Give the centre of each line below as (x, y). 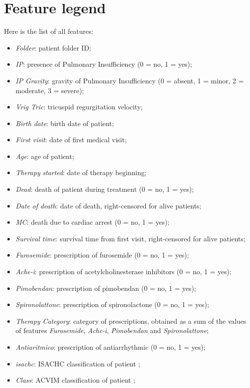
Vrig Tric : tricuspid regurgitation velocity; (79, 107)
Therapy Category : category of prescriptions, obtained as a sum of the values (131, 321)
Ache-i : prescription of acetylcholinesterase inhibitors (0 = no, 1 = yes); (124, 272)
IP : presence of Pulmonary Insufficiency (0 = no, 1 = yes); (104, 64)
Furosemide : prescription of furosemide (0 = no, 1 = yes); (102, 255)
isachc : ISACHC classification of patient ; (78, 363)
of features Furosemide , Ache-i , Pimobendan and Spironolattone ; (112, 330)
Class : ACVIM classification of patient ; (75, 380)
